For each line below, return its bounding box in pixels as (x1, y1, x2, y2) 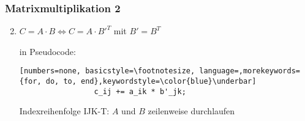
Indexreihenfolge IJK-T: (19, 105, 110, 117)
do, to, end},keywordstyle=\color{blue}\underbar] (45, 77, 257, 86)
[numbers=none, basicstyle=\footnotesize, (19, 67, 195, 76)
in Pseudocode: (19, 45, 76, 57)
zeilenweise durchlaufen (148, 105, 235, 117)
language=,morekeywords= (199, 67, 300, 76)
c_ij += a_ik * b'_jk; (94, 87, 186, 96)
